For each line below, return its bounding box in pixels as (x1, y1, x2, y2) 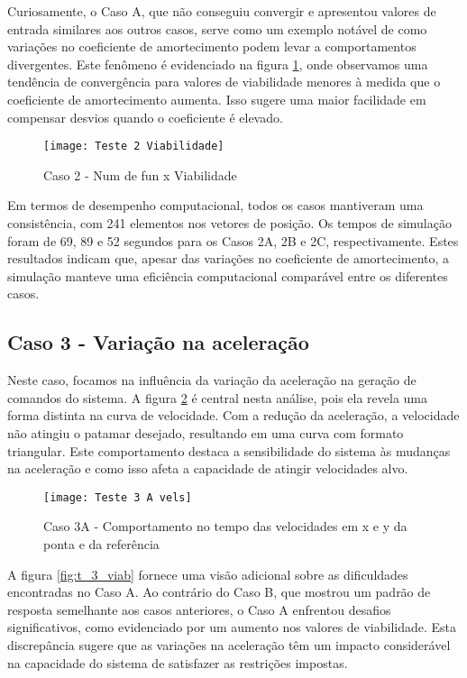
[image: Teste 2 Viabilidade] (43, 140, 224, 153)
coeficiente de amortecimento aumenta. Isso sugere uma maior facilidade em (7, 89, 426, 108)
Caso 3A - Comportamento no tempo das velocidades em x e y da (43, 517, 407, 536)
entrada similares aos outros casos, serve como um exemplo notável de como (7, 19, 427, 38)
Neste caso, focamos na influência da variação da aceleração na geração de (7, 371, 417, 389)
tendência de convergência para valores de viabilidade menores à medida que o (7, 72, 441, 91)
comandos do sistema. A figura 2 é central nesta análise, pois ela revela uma (7, 388, 428, 407)
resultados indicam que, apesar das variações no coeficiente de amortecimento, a (7, 249, 450, 268)
